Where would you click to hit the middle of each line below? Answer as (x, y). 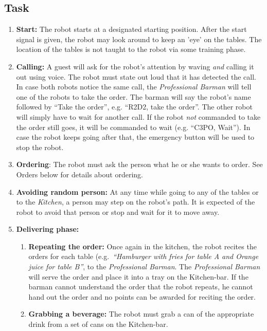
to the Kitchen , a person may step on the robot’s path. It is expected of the (136, 202)
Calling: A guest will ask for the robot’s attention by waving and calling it (135, 66)
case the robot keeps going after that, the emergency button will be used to (135, 137)
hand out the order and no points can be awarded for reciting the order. (142, 296)
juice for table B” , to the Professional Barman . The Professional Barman (144, 266)
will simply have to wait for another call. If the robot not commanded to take (138, 116)
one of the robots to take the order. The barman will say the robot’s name (133, 96)
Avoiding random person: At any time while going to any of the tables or (137, 191)
